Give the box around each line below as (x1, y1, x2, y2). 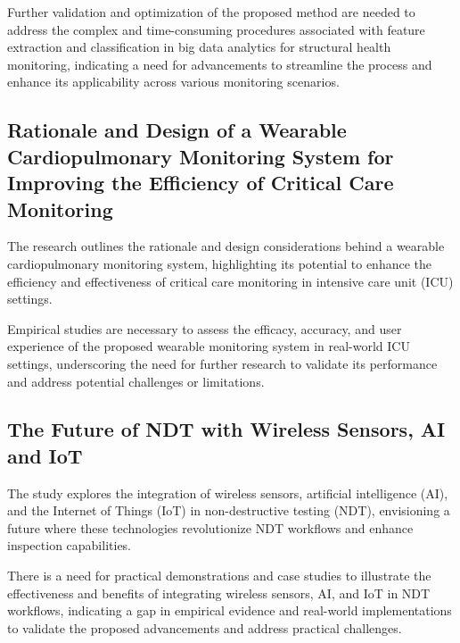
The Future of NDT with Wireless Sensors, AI (7, 415, 446, 443)
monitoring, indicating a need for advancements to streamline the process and (7, 54, 432, 73)
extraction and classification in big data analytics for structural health (7, 38, 391, 56)
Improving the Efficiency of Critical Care (7, 169, 394, 196)
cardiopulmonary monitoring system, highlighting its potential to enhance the (7, 254, 432, 272)
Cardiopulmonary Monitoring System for (7, 142, 394, 170)
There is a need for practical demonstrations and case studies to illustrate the (7, 566, 431, 585)
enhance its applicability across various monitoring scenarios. (7, 72, 340, 91)
